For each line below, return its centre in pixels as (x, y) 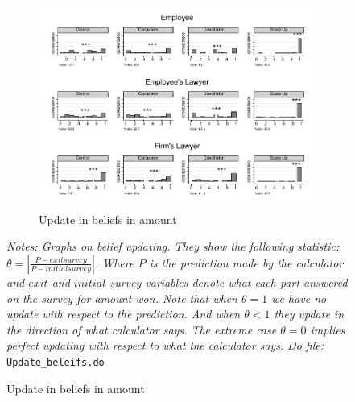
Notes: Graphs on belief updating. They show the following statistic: (173, 246)
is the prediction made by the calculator (246, 262)
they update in (309, 314)
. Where (114, 262)
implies (328, 329)
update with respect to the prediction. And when (124, 314)
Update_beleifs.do (56, 362)
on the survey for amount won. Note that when (122, 298)
